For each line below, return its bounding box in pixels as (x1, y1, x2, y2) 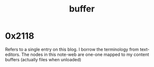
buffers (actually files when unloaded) (5, 56, 81, 62)
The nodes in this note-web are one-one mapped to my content (21, 52, 150, 57)
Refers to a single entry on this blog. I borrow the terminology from (5, 46, 139, 52)
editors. (5, 52, 20, 57)
